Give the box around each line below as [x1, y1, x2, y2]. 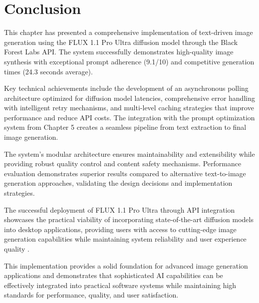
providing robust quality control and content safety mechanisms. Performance [4, 158, 242, 169]
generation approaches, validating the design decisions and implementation [4, 178, 233, 188]
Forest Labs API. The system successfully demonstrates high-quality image [4, 46, 234, 57]
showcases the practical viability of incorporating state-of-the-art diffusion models [4, 214, 254, 225]
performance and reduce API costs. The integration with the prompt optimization [4, 112, 255, 122]
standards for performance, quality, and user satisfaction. [4, 290, 179, 300]
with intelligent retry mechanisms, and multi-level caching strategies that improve [4, 102, 254, 113]
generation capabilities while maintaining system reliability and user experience [4, 234, 247, 244]
